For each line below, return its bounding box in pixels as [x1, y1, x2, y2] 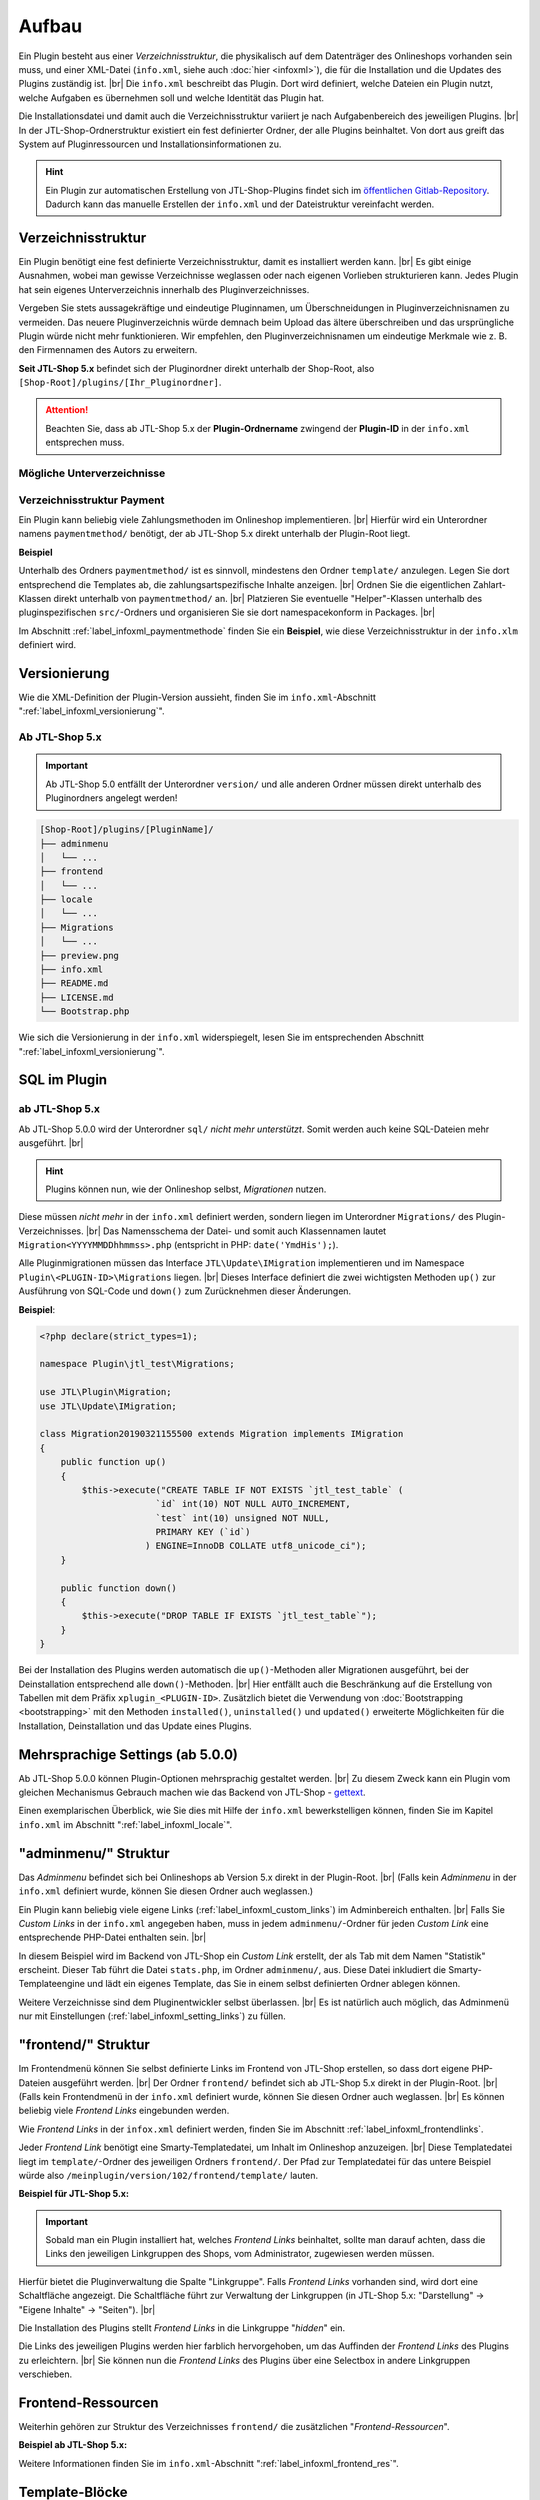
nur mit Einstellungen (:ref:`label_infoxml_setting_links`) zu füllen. [18, 2010, 286, 2022]
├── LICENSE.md [39, 991, 114, 1003]
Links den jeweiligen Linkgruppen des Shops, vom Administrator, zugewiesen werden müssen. [45, 2248, 435, 2260]
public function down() [60, 1582, 177, 1594]
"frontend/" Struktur [18, 2036, 150, 2054]
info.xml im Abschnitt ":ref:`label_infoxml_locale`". [18, 1818, 233, 1830]
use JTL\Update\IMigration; [39, 1400, 177, 1412]
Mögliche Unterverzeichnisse [18, 466, 166, 480]
